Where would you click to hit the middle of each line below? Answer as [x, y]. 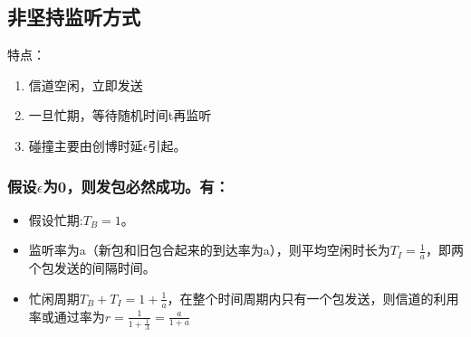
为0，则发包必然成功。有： [136, 186]
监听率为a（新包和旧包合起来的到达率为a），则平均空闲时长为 [209, 250]
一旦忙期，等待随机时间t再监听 [120, 115]
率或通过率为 [67, 316]
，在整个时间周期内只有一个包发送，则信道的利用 [313, 298]
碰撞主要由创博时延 [86, 145]
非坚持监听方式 [74, 17]
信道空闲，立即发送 [86, 84]
